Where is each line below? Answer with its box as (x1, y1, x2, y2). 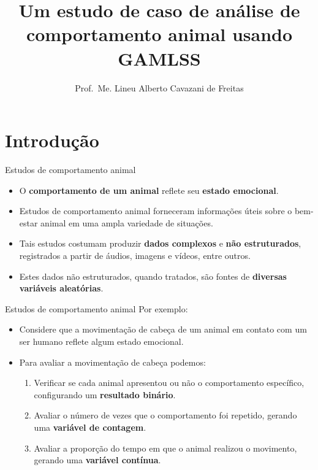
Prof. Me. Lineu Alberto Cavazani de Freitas (75, 81, 244, 94)
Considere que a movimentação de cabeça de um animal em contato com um (19, 323, 307, 336)
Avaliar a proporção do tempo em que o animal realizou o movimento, (34, 441, 297, 454)
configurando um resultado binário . (34, 388, 176, 401)
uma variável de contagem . (34, 420, 146, 433)
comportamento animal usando (26, 21, 293, 47)
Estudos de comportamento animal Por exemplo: (5, 302, 188, 315)
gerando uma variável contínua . (34, 453, 161, 466)
